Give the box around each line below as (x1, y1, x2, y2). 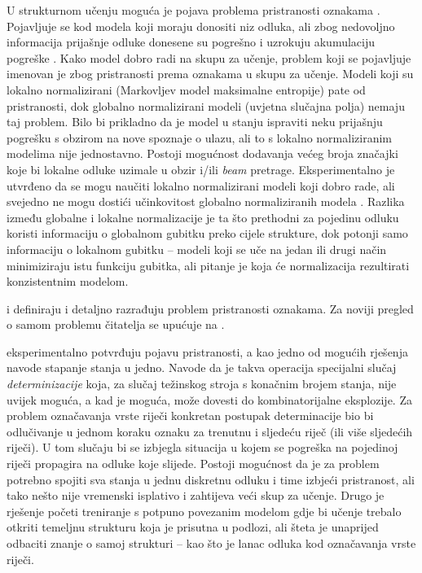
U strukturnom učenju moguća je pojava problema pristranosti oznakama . (7, 2, 380, 18)
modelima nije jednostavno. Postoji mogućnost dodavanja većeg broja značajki (7, 145, 398, 162)
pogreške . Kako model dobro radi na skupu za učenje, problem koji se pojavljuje (7, 49, 411, 66)
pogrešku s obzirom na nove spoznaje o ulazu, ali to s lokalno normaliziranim (7, 129, 392, 146)
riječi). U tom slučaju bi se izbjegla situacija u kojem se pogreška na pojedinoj (7, 439, 398, 456)
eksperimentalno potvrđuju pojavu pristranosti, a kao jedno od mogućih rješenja (7, 343, 408, 360)
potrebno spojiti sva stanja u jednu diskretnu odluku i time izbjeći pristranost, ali (7, 470, 415, 488)
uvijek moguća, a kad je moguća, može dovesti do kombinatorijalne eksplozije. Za (7, 391, 412, 408)
